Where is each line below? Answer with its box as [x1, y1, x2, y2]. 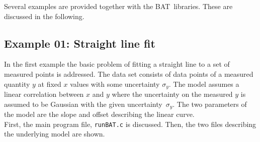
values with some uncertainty [70, 78, 160, 89]
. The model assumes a [168, 78, 239, 89]
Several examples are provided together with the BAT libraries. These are [4, 1, 233, 11]
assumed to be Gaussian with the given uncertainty [4, 98, 162, 109]
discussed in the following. [4, 11, 84, 21]
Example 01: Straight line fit [4, 35, 155, 51]
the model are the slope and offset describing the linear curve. [4, 109, 195, 119]
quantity [4, 78, 30, 89]
